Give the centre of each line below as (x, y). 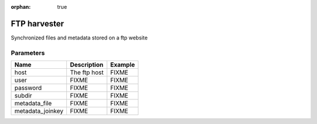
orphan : (21, 7)
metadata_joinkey (39, 111)
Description (87, 65)
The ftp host (87, 72)
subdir (23, 96)
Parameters (28, 53)
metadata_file (33, 103)
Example (122, 65)
